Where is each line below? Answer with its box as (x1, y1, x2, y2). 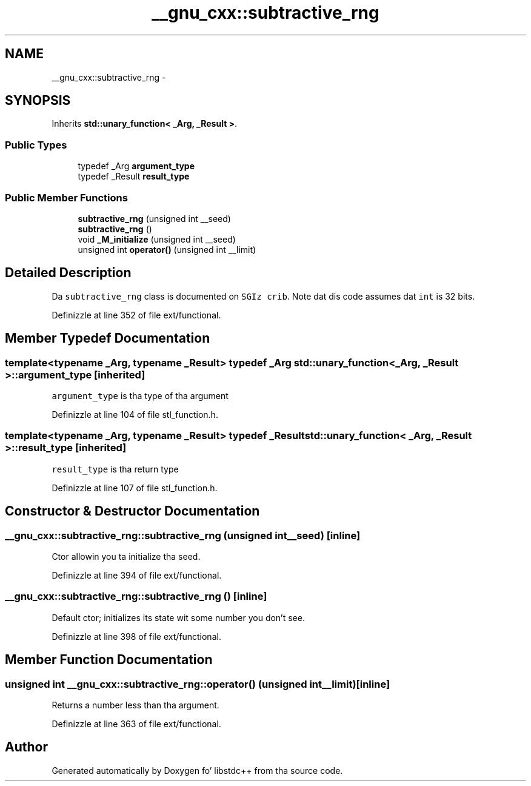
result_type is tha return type (52, 463, 179, 474)
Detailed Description (5, 265, 132, 281)
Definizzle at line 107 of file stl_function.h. (52, 482, 218, 493)
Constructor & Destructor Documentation (5, 503, 260, 519)
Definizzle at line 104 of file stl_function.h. (52, 409, 218, 420)
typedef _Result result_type (78, 171, 190, 182)
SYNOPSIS (5, 93, 71, 109)
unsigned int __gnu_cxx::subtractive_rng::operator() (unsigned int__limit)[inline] (5, 677, 390, 690)
